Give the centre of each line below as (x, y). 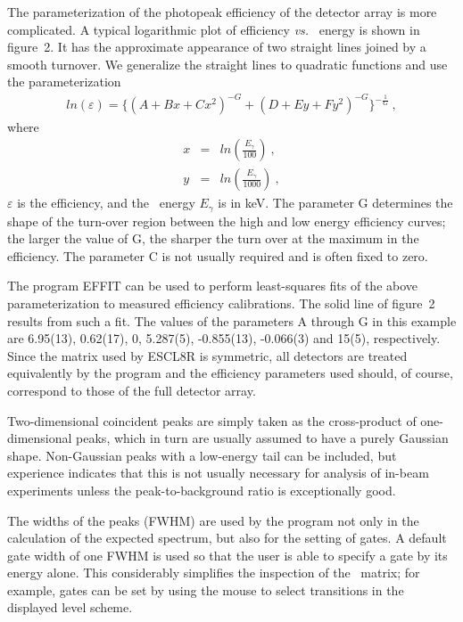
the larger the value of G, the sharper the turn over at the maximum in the (213, 238)
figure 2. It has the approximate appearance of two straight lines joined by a (217, 47)
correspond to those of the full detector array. (132, 390)
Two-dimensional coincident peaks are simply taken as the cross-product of (212, 420)
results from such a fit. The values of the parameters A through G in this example (232, 320)
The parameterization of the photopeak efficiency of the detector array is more (222, 12)
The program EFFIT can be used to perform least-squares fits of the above (213, 286)
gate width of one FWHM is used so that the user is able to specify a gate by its (227, 555)
